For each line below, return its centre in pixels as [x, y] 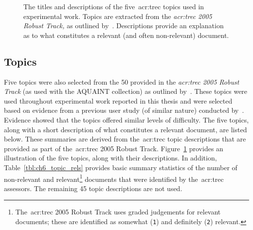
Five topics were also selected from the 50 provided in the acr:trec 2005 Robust [122, 81]
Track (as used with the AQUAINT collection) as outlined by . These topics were [126, 91]
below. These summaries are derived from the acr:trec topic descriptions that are [125, 139]
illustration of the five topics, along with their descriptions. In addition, [110, 158]
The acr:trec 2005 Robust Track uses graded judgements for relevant [118, 212]
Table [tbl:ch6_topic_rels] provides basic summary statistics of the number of [121, 167]
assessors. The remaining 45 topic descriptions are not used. [93, 188]
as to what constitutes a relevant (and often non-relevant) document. [126, 35]
